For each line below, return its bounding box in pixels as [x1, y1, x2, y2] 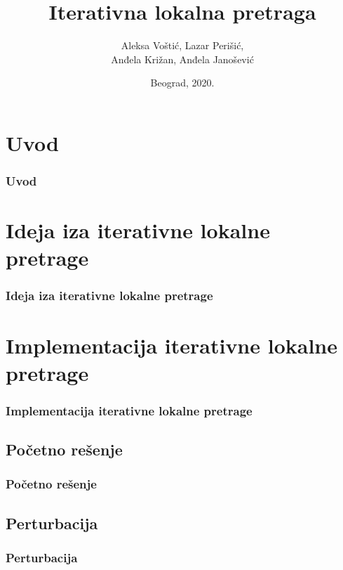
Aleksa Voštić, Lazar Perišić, [121, 38, 244, 53]
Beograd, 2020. [150, 75, 215, 90]
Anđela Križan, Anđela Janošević [111, 51, 254, 66]
